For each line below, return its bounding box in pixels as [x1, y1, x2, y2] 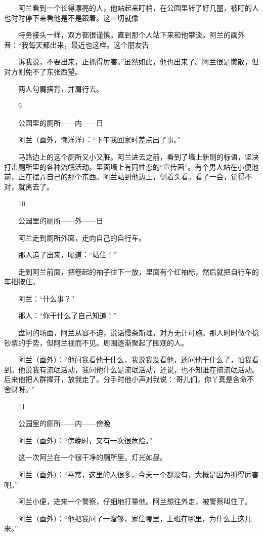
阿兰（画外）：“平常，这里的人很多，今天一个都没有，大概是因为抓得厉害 [18, 469, 259, 479]
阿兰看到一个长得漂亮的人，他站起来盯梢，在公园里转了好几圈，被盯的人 [18, 3, 259, 13]
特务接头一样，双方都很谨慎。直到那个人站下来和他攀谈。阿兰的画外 [18, 29, 245, 40]
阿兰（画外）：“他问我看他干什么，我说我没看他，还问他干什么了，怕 [18, 354, 245, 365]
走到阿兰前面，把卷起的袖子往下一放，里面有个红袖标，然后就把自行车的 [18, 266, 259, 277]
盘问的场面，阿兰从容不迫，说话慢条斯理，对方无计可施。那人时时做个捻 [18, 327, 259, 338]
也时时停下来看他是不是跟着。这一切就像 [4, 12, 139, 23]
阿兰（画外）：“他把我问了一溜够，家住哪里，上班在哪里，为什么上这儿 [18, 513, 252, 523]
